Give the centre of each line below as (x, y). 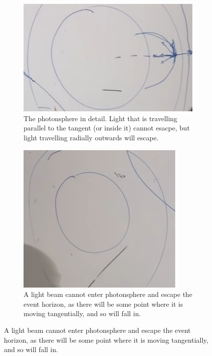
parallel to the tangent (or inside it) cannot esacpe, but (107, 128)
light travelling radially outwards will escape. (91, 137)
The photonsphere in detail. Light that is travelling (101, 118)
